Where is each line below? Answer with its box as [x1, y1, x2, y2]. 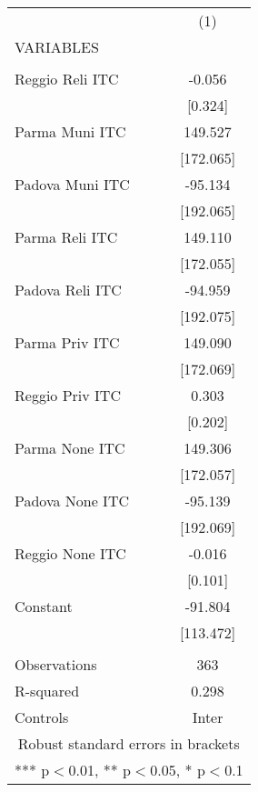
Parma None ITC [15, 437, 125, 458]
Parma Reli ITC [15, 226, 118, 247]
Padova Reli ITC [15, 279, 122, 300]
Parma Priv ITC [15, 332, 120, 353]
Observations [15, 654, 97, 675]
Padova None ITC [15, 490, 129, 511]
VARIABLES [15, 36, 99, 57]
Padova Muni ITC [15, 174, 130, 195]
